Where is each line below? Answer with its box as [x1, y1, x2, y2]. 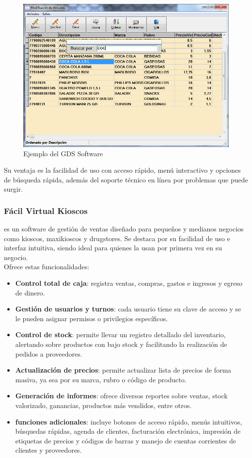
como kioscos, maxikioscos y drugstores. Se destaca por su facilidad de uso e [4, 233, 230, 243]
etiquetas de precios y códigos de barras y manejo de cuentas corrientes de [15, 435, 236, 445]
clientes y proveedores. [15, 445, 82, 455]
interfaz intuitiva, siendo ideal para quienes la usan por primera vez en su [4, 243, 222, 253]
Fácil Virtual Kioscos [4, 204, 88, 216]
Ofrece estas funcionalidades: [4, 262, 90, 272]
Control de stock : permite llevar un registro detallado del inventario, [15, 329, 226, 340]
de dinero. [15, 287, 45, 297]
